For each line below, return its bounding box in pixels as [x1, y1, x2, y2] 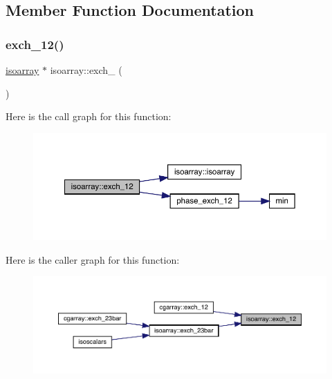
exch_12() [6, 35, 64, 52]
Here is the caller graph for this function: [6, 252, 180, 266]
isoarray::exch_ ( [50, 63, 122, 77]
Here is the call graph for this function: [6, 109, 172, 124]
